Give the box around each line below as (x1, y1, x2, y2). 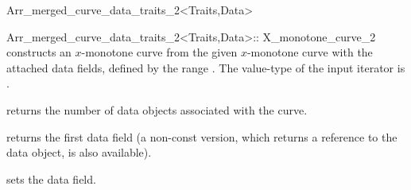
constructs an (6, 44, 72, 60)
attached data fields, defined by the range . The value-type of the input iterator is (6, 59, 405, 76)
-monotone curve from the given (81, 44, 238, 60)
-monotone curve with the (246, 44, 373, 60)
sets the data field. (6, 170, 96, 187)
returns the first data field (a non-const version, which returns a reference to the (6, 128, 397, 145)
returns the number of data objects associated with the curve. (6, 101, 308, 118)
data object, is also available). (6, 144, 152, 161)
